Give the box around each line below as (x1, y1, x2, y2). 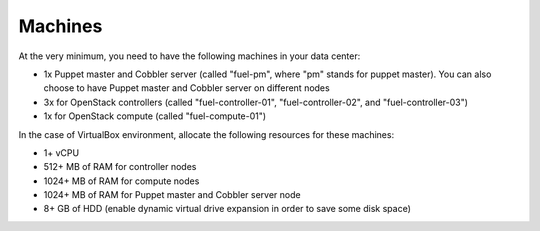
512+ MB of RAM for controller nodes (43, 161, 197, 173)
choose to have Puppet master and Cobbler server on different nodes (43, 82, 330, 94)
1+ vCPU (43, 146, 80, 159)
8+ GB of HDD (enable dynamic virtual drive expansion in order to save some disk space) (43, 203, 412, 215)
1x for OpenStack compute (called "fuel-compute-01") (43, 110, 267, 122)
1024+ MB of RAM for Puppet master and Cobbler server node (43, 189, 301, 201)
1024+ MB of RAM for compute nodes (43, 175, 200, 187)
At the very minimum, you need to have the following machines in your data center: (18, 50, 361, 62)
